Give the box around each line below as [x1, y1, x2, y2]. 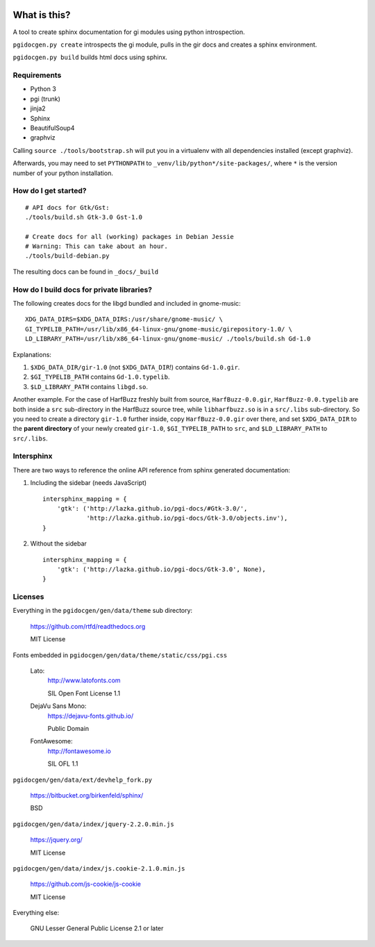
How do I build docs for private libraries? [12, 285, 153, 295]
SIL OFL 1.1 [47, 759, 78, 768]
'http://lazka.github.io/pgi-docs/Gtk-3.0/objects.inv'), [86, 514, 288, 522]
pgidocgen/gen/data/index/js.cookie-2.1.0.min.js [12, 864, 185, 872]
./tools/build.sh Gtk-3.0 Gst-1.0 [25, 213, 142, 221]
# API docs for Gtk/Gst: [25, 204, 110, 211]
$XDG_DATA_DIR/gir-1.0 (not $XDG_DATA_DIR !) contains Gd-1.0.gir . [30, 363, 240, 371]
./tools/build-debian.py [25, 252, 110, 260]
